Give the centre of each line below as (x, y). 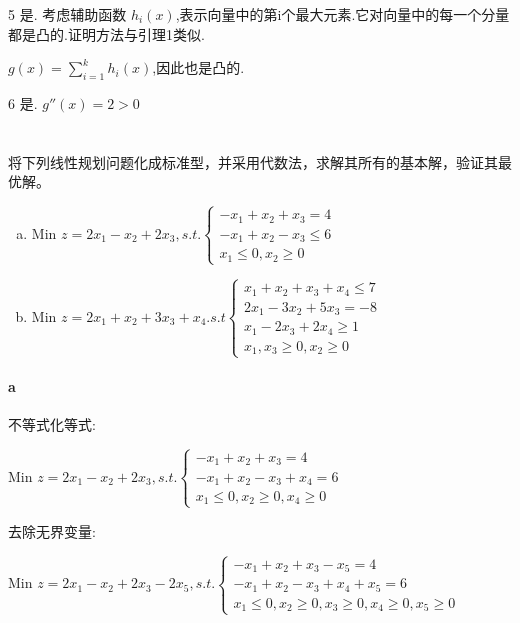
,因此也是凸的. (198, 67)
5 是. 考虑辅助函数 (67, 14)
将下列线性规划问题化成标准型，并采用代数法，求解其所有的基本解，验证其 (253, 161)
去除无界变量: (52, 530)
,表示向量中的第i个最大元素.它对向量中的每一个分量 (342, 14)
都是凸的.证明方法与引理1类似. (106, 33)
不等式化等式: (52, 424)
